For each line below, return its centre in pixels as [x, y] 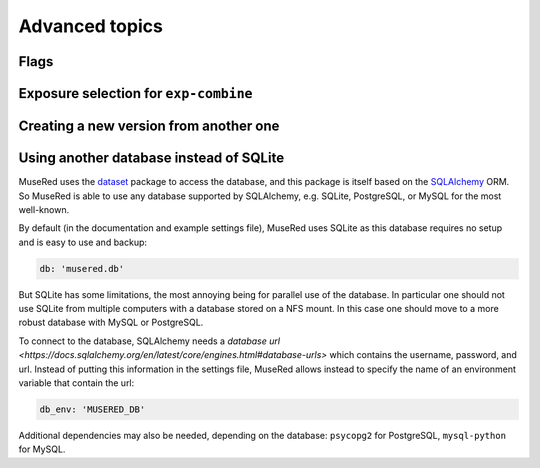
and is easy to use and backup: [83, 242]
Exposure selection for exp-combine [135, 93]
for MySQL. [42, 449]
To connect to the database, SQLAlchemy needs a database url [149, 341]
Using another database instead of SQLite [151, 158]
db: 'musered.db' [82, 268]
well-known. [44, 209]
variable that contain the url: [76, 382]
